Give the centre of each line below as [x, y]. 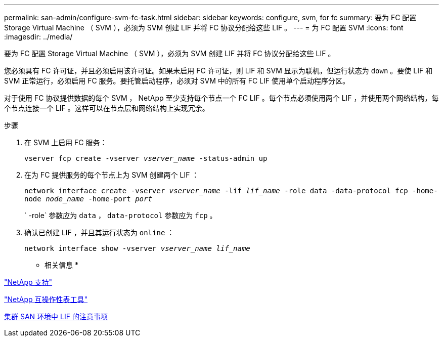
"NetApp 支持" [28, 282]
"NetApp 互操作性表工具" [46, 299]
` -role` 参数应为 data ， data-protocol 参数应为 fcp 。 [121, 215]
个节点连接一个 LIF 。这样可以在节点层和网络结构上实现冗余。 [107, 108]
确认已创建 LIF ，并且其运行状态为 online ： [99, 232]
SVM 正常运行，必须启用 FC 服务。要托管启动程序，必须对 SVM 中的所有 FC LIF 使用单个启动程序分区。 [177, 81]
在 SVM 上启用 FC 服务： [66, 142]
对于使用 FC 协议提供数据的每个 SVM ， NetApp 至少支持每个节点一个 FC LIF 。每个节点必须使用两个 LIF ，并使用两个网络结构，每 [221, 98]
